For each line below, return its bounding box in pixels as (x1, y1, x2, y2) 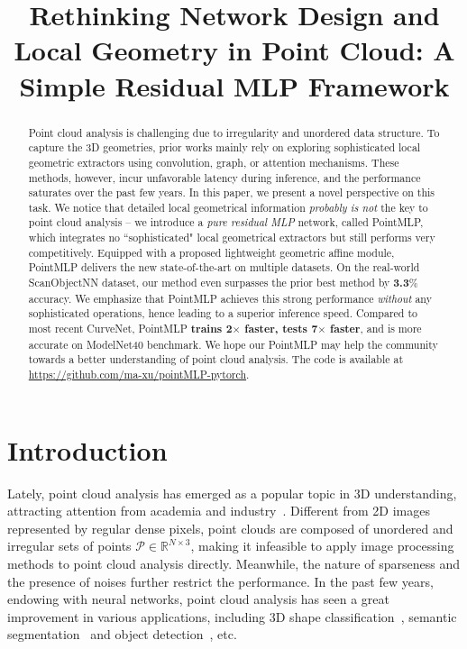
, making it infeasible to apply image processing (190, 536, 454, 555)
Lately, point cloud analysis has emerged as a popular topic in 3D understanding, (7, 483, 457, 502)
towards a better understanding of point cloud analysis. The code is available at (28, 352, 404, 367)
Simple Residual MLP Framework (19, 67, 450, 104)
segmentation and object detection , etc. (7, 625, 237, 644)
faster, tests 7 (244, 321, 318, 337)
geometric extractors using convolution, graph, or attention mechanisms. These (28, 154, 399, 169)
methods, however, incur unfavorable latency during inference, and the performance (28, 169, 421, 185)
